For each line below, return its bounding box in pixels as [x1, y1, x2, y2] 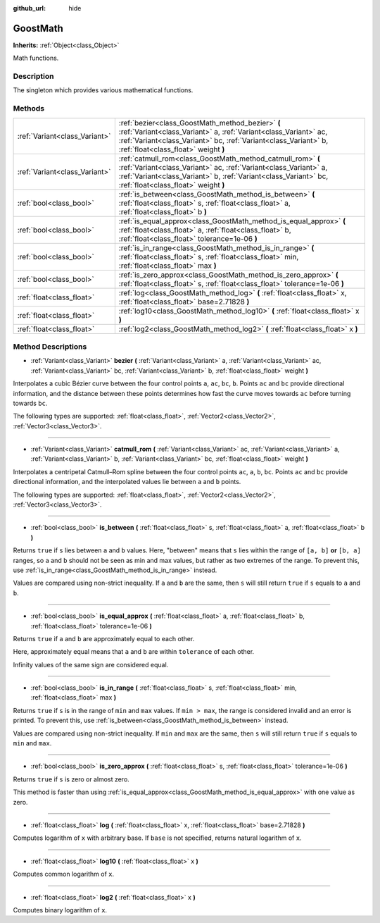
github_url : [13, 4, 46, 12]
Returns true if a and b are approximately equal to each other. [13, 634, 195, 643]
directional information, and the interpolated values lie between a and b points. [13, 478, 241, 486]
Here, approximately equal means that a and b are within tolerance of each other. [13, 648, 255, 656]
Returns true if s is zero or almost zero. [13, 775, 129, 783]
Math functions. [13, 54, 59, 63]
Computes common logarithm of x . [13, 870, 115, 879]
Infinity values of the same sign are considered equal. [13, 660, 169, 669]
